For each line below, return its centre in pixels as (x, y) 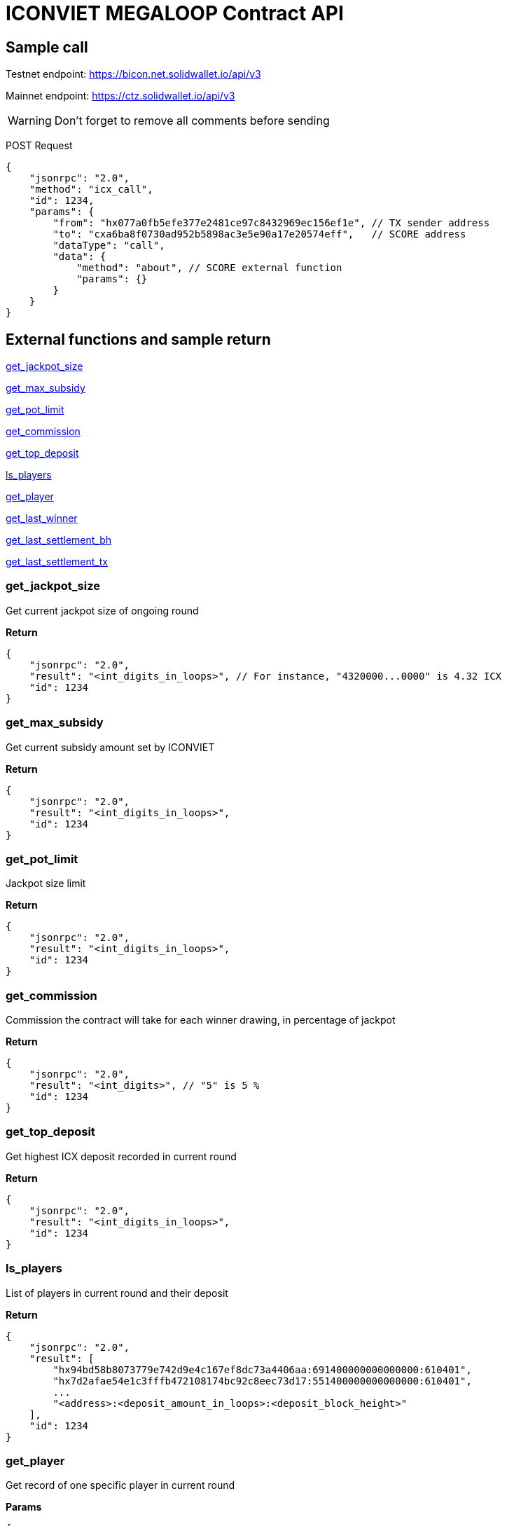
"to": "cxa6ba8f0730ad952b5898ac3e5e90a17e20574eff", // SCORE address (259, 234)
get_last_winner (42, 518)
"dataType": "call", (109, 246)
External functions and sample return (138, 339)
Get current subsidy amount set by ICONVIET (110, 747)
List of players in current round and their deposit (117, 1293)
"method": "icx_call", (91, 190)
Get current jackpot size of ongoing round (102, 610)
